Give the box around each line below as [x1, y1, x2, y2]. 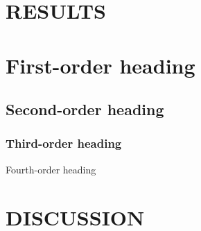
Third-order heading [6, 135, 122, 152]
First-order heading [6, 51, 195, 79]
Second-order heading [6, 99, 164, 120]
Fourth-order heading [6, 162, 96, 176]
